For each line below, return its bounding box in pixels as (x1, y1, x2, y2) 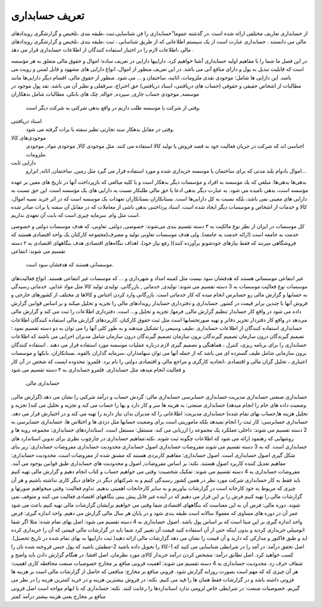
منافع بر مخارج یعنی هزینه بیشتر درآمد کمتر (11, 593, 106, 600)
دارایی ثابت (11, 159, 36, 166)
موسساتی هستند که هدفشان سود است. (26, 261, 114, 268)
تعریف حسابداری (11, 9, 84, 22)
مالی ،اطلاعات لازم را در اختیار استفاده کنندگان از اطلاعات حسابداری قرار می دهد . (11, 46, 194, 54)
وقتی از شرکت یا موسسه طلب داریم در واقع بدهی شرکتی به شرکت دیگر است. (26, 104, 201, 111)
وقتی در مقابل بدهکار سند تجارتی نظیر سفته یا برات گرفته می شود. (26, 125, 175, 133)
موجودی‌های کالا (11, 134, 46, 141)
